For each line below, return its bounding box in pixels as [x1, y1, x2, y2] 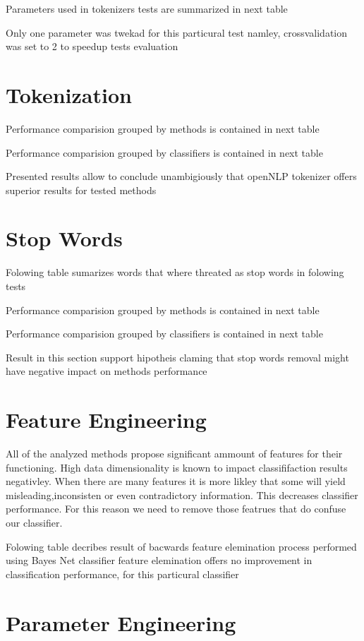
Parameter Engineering [6, 608, 236, 637]
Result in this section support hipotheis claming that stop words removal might [6, 349, 349, 364]
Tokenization [6, 80, 132, 109]
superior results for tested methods [6, 182, 157, 197]
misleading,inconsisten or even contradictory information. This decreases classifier [6, 487, 358, 502]
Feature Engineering [6, 405, 207, 434]
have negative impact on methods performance [6, 364, 207, 378]
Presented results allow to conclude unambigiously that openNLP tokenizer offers [6, 169, 357, 184]
